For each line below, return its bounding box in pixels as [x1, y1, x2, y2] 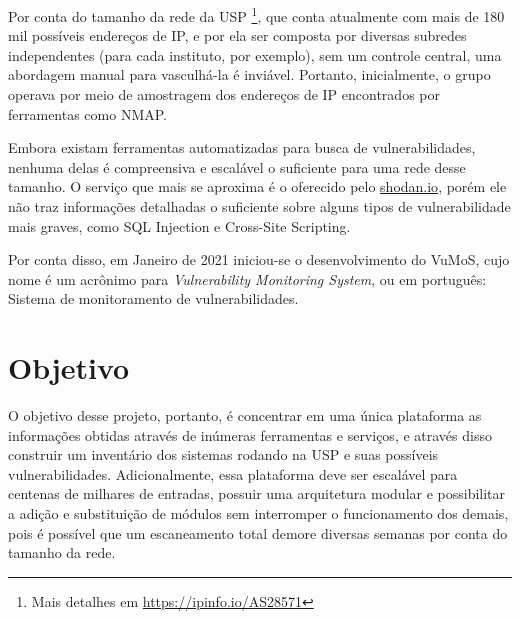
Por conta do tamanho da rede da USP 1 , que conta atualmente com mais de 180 [8, 3, 505, 26]
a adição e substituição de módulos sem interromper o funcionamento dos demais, [8, 503, 509, 524]
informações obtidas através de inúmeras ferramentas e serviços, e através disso [8, 424, 492, 445]
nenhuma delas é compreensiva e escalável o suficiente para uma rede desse [8, 156, 466, 177]
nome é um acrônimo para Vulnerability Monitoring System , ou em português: [8, 268, 487, 289]
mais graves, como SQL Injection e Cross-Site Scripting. [8, 215, 351, 236]
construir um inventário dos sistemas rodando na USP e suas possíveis [8, 444, 439, 465]
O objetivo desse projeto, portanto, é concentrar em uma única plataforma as [8, 405, 482, 426]
